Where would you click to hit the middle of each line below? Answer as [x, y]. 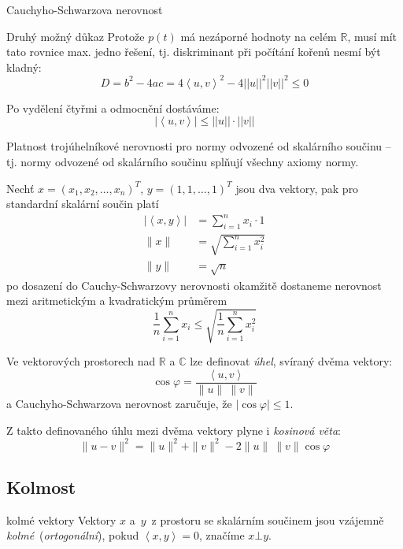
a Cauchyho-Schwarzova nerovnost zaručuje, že [119, 403]
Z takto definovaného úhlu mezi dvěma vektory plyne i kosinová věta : [174, 430]
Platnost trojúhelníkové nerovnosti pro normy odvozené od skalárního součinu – [199, 146]
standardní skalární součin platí [83, 204]
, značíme [222, 535]
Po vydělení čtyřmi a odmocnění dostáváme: [113, 108]
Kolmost [41, 487]
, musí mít [372, 36]
